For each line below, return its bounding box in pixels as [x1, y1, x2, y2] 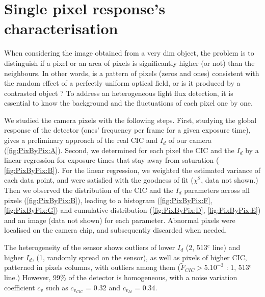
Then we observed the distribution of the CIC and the [4, 185, 173, 195]
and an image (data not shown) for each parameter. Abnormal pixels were [4, 214, 235, 225]
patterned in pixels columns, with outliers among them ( [4, 262, 181, 273]
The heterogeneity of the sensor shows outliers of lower [4, 242, 175, 252]
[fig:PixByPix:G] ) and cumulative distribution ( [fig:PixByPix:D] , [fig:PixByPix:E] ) [4, 205, 261, 215]
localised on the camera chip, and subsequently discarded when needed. [4, 225, 227, 235]
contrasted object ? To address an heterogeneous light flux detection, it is [4, 87, 233, 98]
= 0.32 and [86, 282, 120, 292]
